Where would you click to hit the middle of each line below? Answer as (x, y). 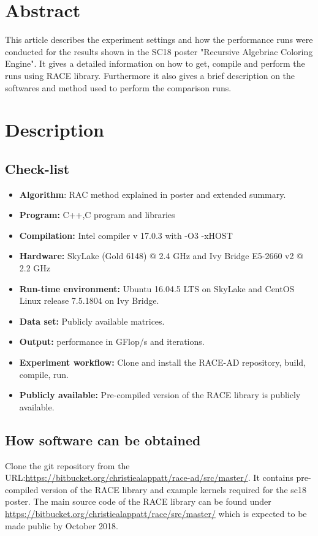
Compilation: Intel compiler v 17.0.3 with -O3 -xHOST (126, 235)
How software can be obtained (103, 440)
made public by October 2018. (62, 525)
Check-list (37, 168)
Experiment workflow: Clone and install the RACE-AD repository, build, (163, 362)
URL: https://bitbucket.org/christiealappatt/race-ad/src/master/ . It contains (149, 477)
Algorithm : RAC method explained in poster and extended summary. (153, 194)
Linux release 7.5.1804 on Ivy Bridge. (89, 300)
